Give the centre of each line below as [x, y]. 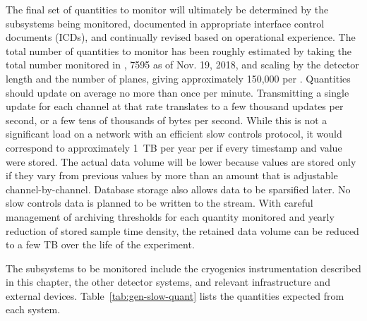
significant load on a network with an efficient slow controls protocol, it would [174, 134]
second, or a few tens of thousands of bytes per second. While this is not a [167, 120]
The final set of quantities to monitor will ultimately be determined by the [167, 9]
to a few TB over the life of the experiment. [100, 244]
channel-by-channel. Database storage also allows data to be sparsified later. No [178, 189]
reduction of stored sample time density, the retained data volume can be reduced [182, 230]
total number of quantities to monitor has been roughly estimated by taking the [179, 50]
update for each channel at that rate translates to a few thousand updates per [175, 106]
